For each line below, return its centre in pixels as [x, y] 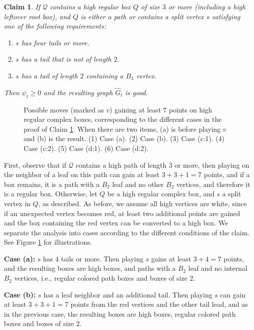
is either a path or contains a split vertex [143, 16]
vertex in [17, 203]
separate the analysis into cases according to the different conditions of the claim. [127, 232]
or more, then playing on [212, 165]
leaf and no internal [218, 268]
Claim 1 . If [22, 6]
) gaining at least [135, 109]
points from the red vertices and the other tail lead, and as [159, 304]
